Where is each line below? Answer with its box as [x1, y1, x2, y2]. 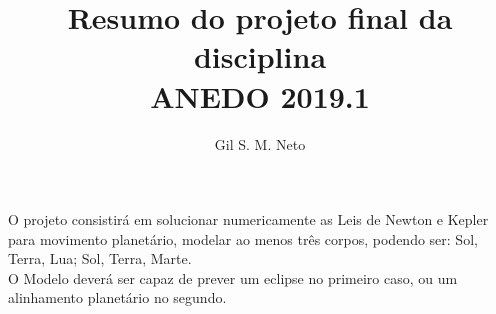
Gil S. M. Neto [214, 133, 306, 154]
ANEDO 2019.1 [150, 75, 370, 116]
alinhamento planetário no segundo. [8, 287, 227, 308]
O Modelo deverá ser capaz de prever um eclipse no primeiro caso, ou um [8, 267, 458, 288]
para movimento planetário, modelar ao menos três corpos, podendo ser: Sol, [8, 228, 478, 249]
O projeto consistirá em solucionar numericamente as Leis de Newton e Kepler [8, 209, 489, 230]
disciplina [193, 36, 327, 77]
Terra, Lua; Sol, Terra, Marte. [8, 248, 192, 269]
